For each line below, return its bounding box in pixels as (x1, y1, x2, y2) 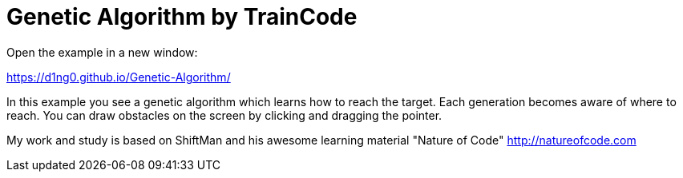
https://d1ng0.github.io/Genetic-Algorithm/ (6, 69, 231, 84)
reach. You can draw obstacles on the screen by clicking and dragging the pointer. (6, 108, 443, 122)
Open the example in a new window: (6, 45, 198, 59)
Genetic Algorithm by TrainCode (6, 3, 358, 30)
